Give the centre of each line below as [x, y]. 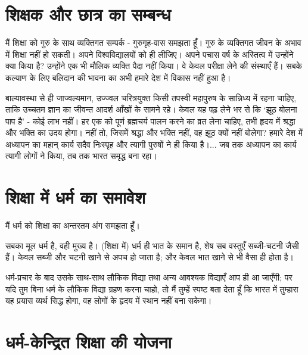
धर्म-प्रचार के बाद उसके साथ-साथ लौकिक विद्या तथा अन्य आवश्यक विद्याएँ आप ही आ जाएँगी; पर [149, 277]
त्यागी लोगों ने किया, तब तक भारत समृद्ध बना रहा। [81, 156]
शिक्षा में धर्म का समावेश [75, 197]
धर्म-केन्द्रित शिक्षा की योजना [88, 341]
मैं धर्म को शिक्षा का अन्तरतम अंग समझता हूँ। [73, 225]
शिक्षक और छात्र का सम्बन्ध [88, 14]
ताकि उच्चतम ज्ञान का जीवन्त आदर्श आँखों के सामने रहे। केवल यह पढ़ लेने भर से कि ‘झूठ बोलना [151, 109]
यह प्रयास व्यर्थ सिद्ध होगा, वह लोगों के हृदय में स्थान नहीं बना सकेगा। [109, 300]
